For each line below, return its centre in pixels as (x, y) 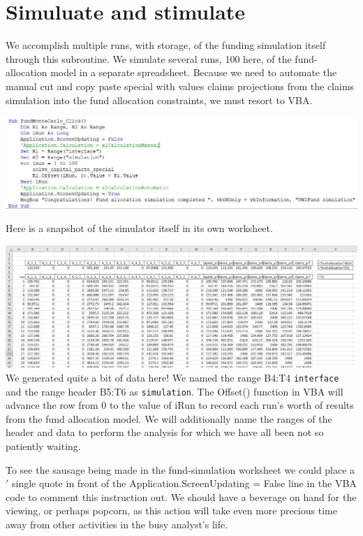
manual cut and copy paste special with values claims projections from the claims (180, 86)
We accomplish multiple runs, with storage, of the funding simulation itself (166, 45)
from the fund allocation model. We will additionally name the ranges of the (169, 418)
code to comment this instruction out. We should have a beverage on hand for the (181, 497)
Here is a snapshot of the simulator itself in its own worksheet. (139, 228)
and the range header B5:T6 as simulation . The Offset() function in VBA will (175, 391)
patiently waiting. (43, 446)
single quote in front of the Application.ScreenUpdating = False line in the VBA (184, 483)
